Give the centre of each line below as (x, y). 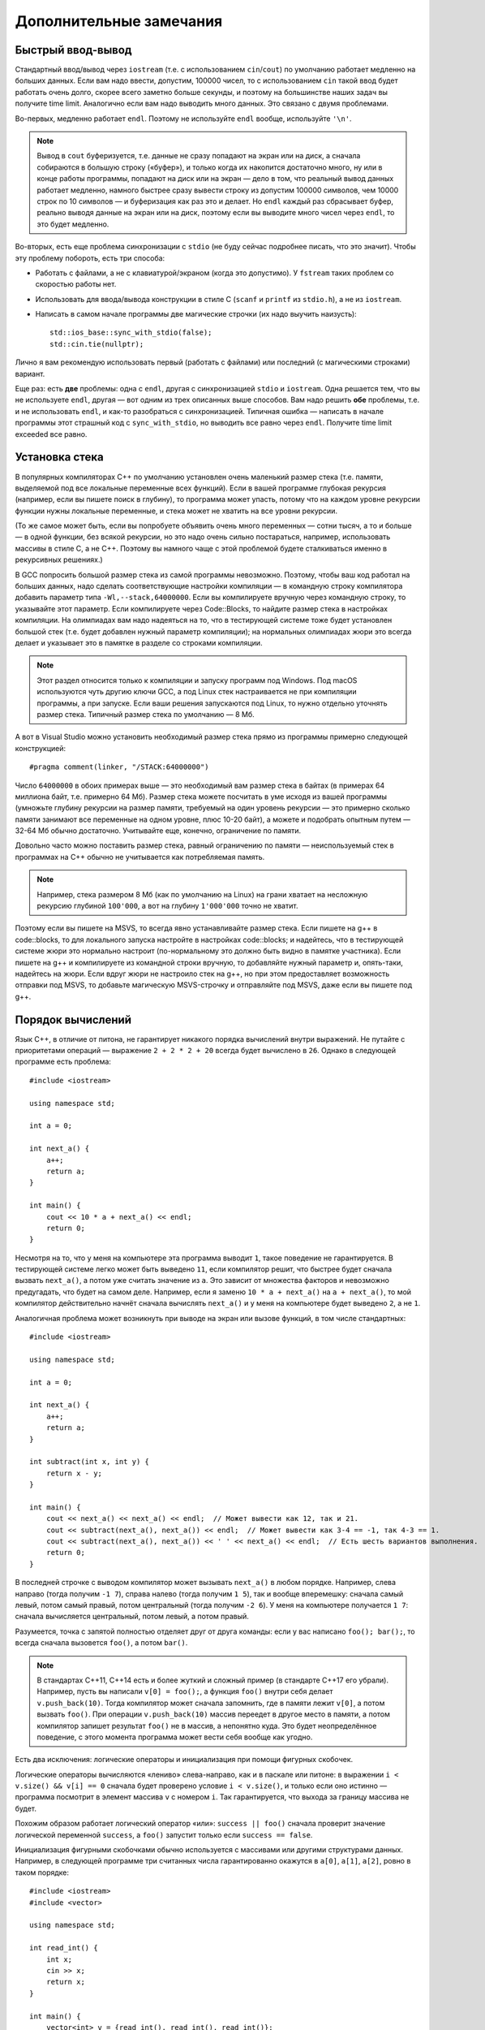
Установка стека (60, 458)
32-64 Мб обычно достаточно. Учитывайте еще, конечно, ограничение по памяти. (158, 831)
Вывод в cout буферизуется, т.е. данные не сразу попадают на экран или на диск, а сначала (199, 156)
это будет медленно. (73, 224)
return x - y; (74, 1473)
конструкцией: (41, 748)
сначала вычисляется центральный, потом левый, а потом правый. (132, 1617)
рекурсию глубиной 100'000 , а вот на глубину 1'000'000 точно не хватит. (167, 906)
